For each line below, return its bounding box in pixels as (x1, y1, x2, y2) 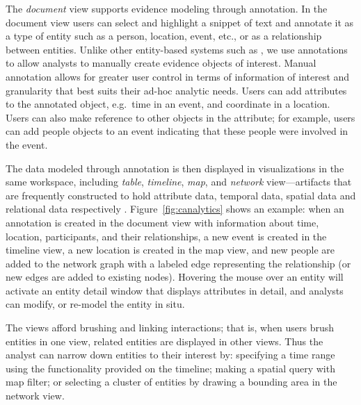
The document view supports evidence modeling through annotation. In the (6, 1, 328, 15)
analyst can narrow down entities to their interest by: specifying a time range (6, 347, 335, 362)
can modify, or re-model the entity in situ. (6, 297, 185, 311)
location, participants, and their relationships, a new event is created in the (6, 229, 327, 243)
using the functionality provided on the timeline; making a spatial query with (6, 361, 335, 375)
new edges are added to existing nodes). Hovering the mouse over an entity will (6, 270, 344, 284)
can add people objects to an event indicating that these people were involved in (6, 124, 348, 138)
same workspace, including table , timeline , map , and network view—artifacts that (6, 174, 352, 189)
